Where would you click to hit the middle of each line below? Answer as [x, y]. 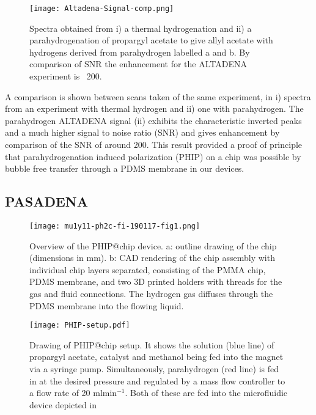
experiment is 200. [66, 76]
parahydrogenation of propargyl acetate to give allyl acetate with [151, 40]
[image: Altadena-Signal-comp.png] [102, 9]
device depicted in [63, 404]
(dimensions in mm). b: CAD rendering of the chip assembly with [152, 258]
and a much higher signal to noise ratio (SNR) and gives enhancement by [142, 132]
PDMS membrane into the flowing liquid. [107, 305]
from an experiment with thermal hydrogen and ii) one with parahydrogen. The [154, 108]
